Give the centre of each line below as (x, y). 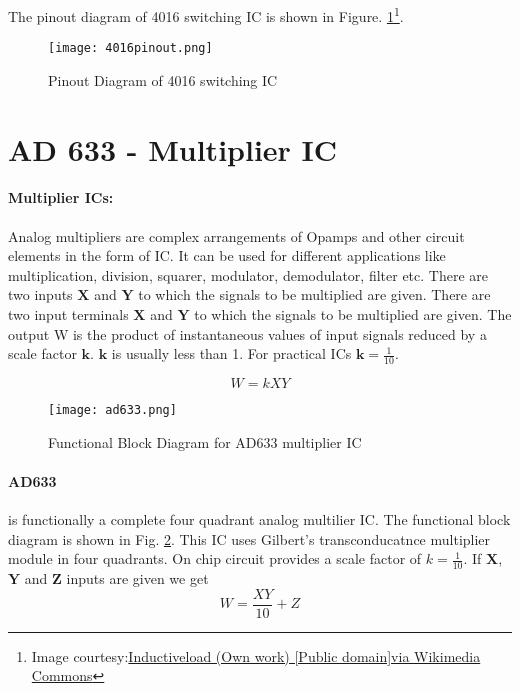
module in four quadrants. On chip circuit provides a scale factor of (215, 558)
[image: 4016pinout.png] (130, 48)
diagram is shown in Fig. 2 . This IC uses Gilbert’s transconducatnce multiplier (249, 538)
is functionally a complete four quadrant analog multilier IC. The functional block (259, 519)
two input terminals (68, 314)
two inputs (40, 294)
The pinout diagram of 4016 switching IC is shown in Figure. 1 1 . (206, 14)
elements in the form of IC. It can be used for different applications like (227, 255)
